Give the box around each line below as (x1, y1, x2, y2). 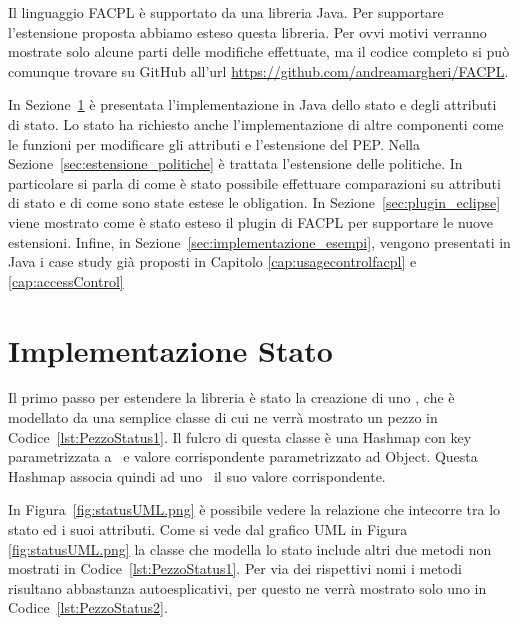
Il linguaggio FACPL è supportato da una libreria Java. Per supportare (8, 2, 444, 22)
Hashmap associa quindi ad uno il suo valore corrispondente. (8, 465, 386, 486)
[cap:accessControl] (8, 270, 124, 291)
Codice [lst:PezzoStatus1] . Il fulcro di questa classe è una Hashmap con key (8, 426, 472, 447)
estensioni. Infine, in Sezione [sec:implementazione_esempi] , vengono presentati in (8, 231, 511, 252)
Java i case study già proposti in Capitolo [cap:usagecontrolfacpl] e (8, 251, 417, 272)
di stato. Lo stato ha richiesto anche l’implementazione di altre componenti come (8, 113, 504, 134)
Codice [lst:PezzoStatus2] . (8, 597, 168, 618)
